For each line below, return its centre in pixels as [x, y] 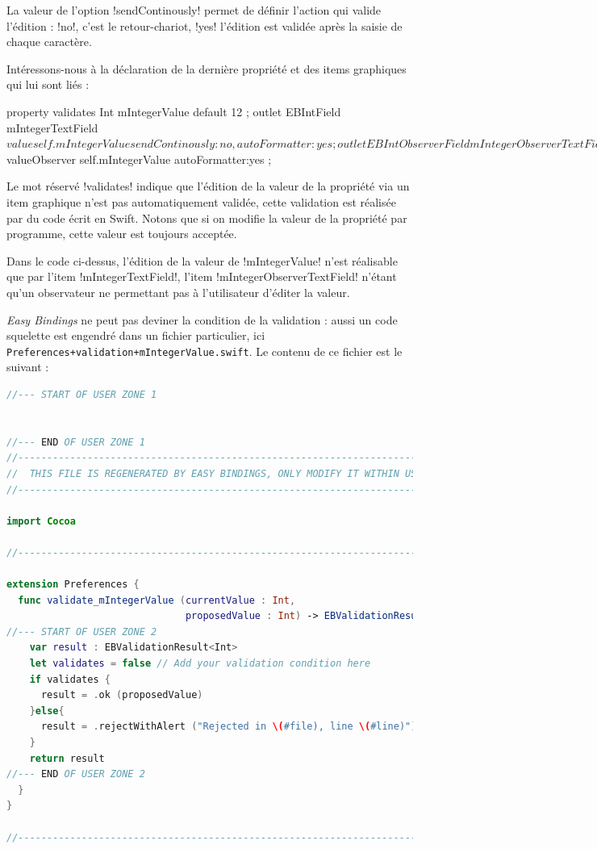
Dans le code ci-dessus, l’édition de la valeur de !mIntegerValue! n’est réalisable [202, 260]
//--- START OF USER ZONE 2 [82, 632]
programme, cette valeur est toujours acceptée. [122, 234]
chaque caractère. [49, 42]
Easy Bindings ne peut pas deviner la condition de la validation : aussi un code [202, 319]
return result [67, 758]
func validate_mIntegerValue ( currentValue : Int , [157, 600]
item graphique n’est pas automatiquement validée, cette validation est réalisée [201, 201]
